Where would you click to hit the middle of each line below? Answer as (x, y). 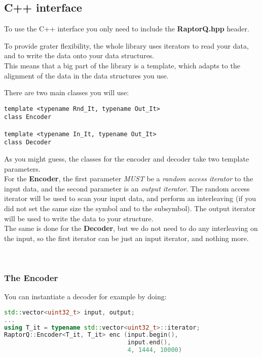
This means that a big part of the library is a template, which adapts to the (122, 65)
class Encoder (28, 117)
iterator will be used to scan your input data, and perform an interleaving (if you (130, 198)
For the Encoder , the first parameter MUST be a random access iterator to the (129, 178)
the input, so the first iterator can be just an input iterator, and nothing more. (126, 238)
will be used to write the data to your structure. (79, 218)
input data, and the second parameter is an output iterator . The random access (127, 188)
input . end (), (149, 343)
